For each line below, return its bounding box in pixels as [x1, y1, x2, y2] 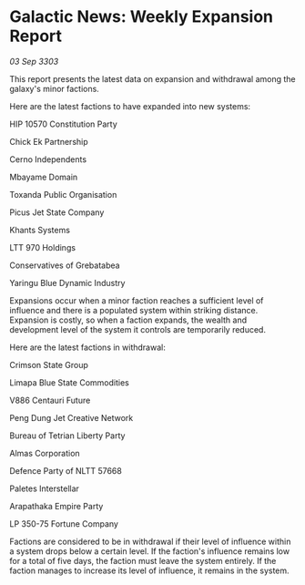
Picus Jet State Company [9, 207, 105, 218]
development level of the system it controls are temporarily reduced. [9, 323, 267, 334]
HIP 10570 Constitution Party [9, 118, 118, 129]
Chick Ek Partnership [9, 136, 88, 147]
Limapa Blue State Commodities [9, 376, 129, 388]
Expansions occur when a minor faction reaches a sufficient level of [9, 294, 264, 306]
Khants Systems [9, 224, 71, 235]
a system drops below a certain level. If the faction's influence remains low [9, 545, 290, 557]
